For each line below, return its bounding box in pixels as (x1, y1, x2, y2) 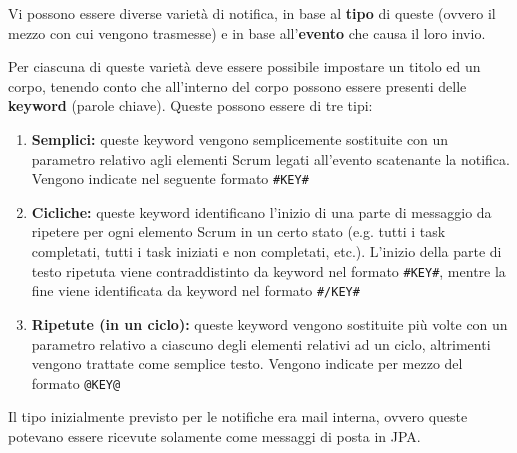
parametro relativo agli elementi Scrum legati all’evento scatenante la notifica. (31, 148, 510, 169)
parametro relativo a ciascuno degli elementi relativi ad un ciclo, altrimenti (31, 333, 491, 354)
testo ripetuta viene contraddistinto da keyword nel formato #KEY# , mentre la (31, 260, 506, 281)
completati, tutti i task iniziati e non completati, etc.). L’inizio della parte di (31, 241, 502, 261)
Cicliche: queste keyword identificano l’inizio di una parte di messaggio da (31, 201, 492, 222)
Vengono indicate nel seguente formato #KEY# (31, 168, 309, 189)
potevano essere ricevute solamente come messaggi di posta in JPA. (8, 425, 421, 446)
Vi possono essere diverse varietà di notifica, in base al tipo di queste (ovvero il (8, 3, 496, 23)
